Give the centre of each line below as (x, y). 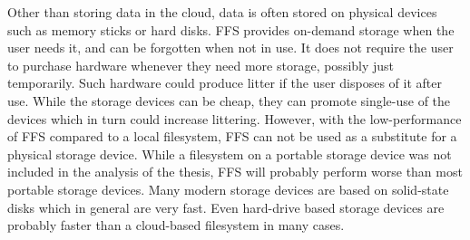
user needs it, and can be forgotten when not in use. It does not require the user (230, 48)
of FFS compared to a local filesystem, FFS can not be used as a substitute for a (232, 136)
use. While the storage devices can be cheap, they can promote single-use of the (229, 100)
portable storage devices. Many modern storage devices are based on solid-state (228, 189)
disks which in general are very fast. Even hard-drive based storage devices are (226, 207)
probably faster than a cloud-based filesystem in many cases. (176, 225)
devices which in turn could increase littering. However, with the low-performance (235, 118)
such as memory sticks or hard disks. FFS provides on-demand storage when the (231, 29)
